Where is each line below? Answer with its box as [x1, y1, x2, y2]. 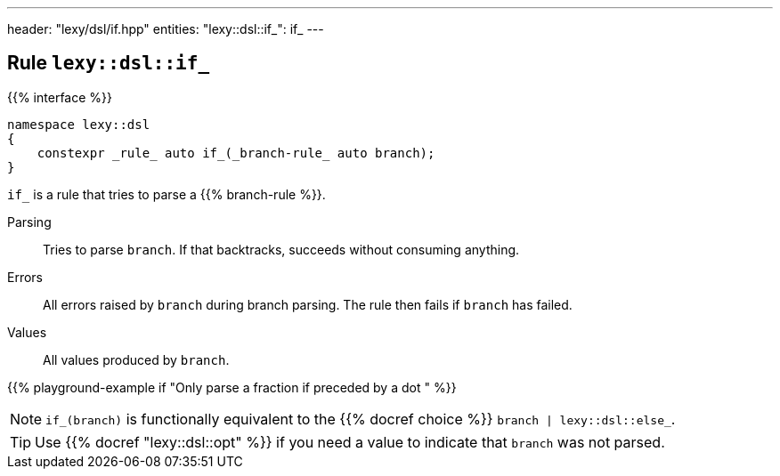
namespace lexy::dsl [7, 117, 150, 132]
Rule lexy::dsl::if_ [7, 52, 210, 75]
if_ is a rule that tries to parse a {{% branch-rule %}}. [7, 186, 326, 202]
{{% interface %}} [7, 89, 112, 105]
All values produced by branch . [43, 351, 230, 367]
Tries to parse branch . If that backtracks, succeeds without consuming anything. [43, 241, 520, 257]
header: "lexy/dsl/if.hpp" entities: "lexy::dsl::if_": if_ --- [7, 21, 324, 36]
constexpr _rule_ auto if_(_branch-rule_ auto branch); [37, 145, 435, 160]
